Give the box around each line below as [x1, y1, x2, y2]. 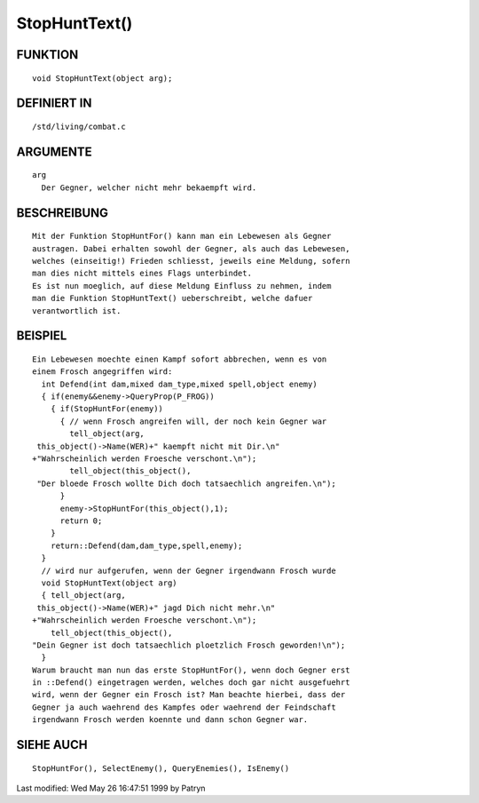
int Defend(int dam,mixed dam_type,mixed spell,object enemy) [41, 378, 318, 389]
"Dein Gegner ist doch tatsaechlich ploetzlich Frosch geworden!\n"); [32, 640, 346, 650]
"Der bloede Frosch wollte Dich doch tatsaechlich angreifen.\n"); [36, 478, 336, 489]
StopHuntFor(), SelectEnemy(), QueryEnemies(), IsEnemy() [32, 763, 290, 773]
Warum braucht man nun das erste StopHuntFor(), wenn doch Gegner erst [32, 664, 350, 675]
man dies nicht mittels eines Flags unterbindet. [32, 268, 253, 279]
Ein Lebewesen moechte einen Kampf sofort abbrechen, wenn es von [32, 354, 327, 364]
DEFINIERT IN [16, 96, 92, 111]
